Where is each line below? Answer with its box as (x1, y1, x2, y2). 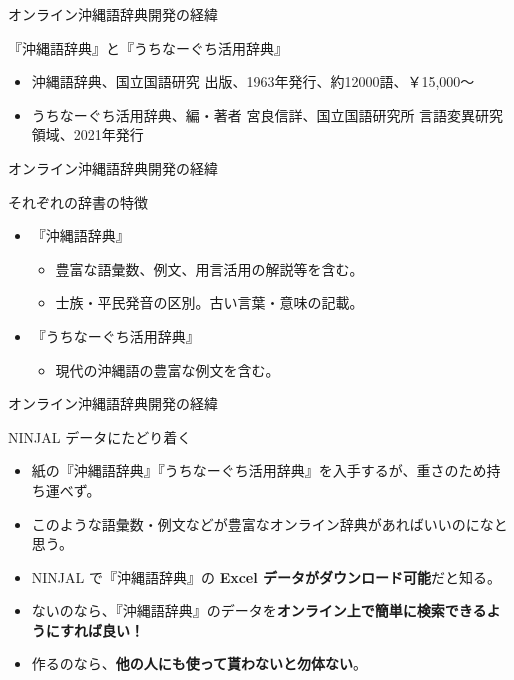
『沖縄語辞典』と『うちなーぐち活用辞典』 (8, 37, 288, 58)
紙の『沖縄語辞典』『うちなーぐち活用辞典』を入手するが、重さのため (31, 460, 487, 481)
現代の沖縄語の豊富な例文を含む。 (55, 359, 280, 380)
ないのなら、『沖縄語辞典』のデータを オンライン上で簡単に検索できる (31, 600, 487, 621)
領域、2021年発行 (31, 124, 144, 145)
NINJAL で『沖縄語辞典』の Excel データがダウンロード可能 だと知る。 (31, 566, 502, 587)
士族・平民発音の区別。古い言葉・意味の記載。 (55, 292, 364, 313)
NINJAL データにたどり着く (8, 426, 192, 447)
